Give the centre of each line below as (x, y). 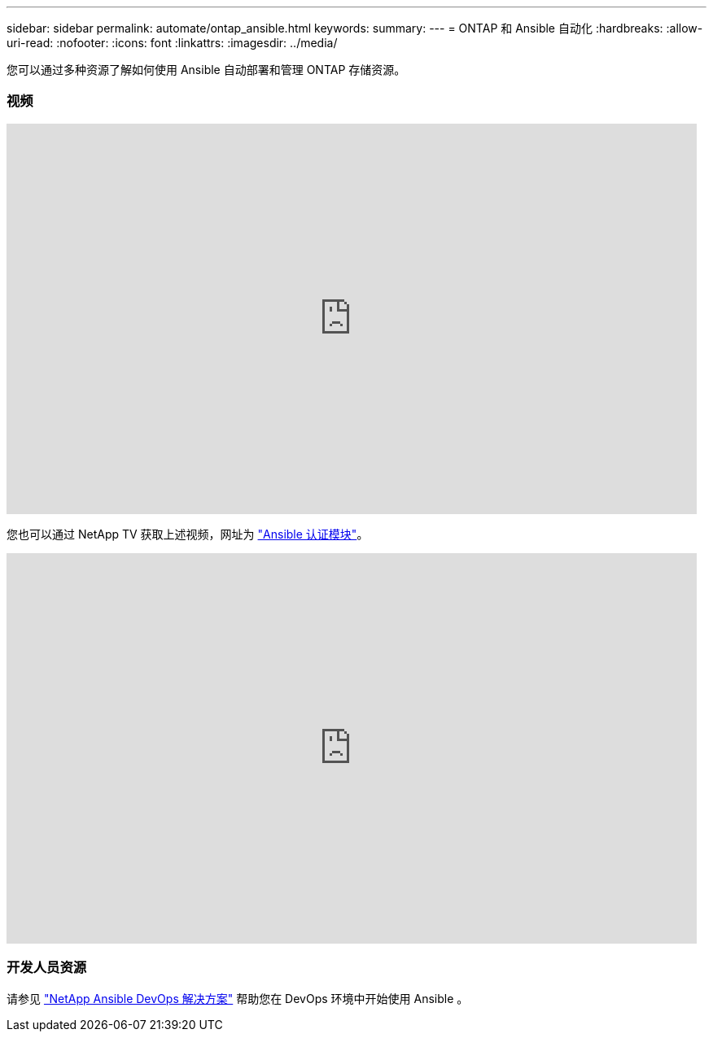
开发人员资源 (47, 968)
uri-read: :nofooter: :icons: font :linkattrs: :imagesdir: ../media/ (172, 43)
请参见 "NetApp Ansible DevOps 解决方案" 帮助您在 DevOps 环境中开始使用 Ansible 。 (238, 998)
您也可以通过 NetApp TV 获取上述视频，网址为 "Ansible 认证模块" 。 (188, 534)
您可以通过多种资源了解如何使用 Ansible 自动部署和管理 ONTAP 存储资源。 (206, 70)
